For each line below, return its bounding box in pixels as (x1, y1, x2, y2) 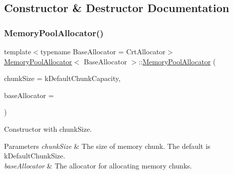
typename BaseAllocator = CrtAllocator (40, 46, 166, 56)
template (4, 46, 31, 56)
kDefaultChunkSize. (4, 150, 66, 161)
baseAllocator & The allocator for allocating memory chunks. (4, 160, 192, 170)
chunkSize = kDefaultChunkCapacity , (4, 73, 121, 83)
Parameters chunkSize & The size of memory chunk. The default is (4, 140, 211, 151)
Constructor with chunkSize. (4, 123, 92, 134)
